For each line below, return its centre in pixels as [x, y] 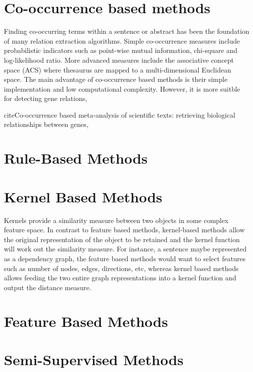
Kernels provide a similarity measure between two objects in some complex [116, 220]
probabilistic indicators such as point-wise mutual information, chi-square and [121, 50]
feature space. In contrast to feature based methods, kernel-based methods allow [124, 230]
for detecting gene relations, [46, 98]
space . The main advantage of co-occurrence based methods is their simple [116, 79]
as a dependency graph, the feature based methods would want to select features [125, 258]
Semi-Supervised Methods [94, 359]
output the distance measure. [48, 287]
